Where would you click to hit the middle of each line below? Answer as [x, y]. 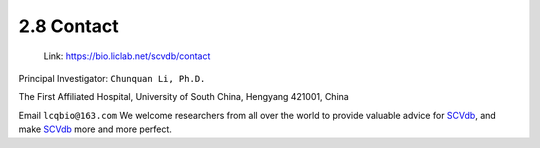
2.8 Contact [68, 26]
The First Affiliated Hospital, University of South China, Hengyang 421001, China [183, 97]
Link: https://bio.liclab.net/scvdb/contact [127, 56]
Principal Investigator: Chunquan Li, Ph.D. [112, 78]
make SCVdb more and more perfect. [95, 129]
